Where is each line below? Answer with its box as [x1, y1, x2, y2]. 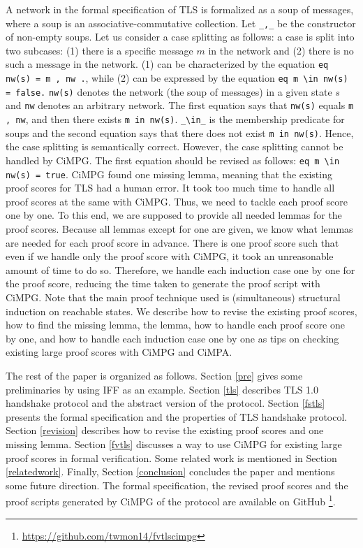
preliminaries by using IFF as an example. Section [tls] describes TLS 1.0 [6, 382, 318, 396]
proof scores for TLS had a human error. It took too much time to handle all [6, 180, 335, 195]
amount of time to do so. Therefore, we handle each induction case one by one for [6, 262, 355, 277]
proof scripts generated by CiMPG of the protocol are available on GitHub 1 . [6, 492, 336, 508]
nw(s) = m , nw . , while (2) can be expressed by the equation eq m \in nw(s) [6, 71, 348, 85]
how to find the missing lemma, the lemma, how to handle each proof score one [6, 317, 345, 332]
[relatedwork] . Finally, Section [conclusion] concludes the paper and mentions [6, 464, 335, 479]
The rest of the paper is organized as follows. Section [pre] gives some [6, 368, 303, 382]
